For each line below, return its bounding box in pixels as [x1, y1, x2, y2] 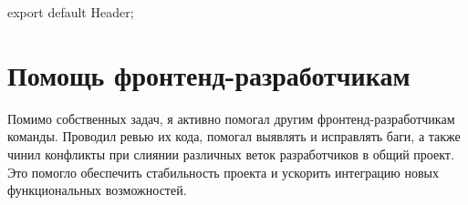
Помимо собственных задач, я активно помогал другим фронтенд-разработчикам [7, 108, 455, 128]
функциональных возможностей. [7, 180, 187, 200]
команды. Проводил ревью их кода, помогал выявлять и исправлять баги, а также [7, 127, 461, 146]
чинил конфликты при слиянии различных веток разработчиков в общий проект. [7, 144, 454, 163]
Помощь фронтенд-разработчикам [7, 56, 411, 93]
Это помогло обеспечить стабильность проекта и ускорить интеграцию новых [7, 162, 439, 181]
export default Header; [7, 3, 134, 21]
